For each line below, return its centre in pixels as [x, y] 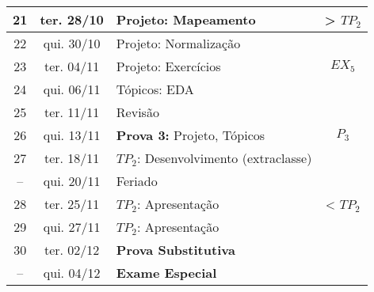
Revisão [137, 112]
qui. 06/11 [72, 89]
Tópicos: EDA [155, 89]
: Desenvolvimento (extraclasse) [224, 158]
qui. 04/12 [72, 273]
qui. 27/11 [72, 227]
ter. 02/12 [72, 250]
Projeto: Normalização [178, 43]
